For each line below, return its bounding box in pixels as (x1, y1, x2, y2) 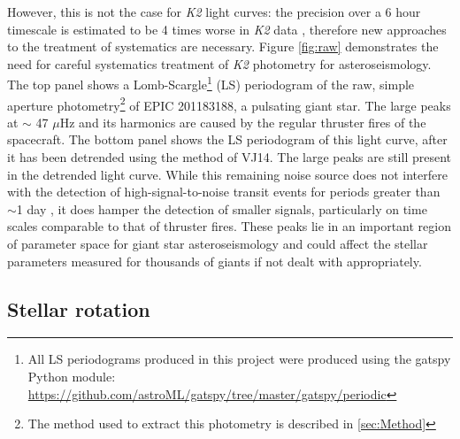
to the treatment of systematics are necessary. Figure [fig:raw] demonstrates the (7, 37, 439, 56)
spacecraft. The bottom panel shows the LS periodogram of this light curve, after (7, 130, 448, 149)
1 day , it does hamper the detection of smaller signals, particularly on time (16, 199, 427, 218)
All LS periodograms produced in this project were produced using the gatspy (27, 350, 451, 368)
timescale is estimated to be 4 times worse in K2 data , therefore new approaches (7, 19, 447, 38)
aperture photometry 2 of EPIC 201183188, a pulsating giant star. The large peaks (7, 93, 451, 114)
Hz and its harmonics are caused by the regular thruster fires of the (59, 112, 426, 131)
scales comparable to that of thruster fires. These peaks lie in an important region (7, 217, 451, 235)
